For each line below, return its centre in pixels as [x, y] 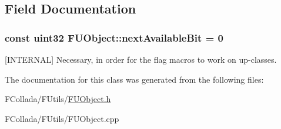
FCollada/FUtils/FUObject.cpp [62, 118]
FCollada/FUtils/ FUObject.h [58, 99]
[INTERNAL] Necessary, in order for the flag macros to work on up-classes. [141, 59]
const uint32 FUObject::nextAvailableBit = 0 [114, 37]
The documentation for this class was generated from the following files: [134, 79]
